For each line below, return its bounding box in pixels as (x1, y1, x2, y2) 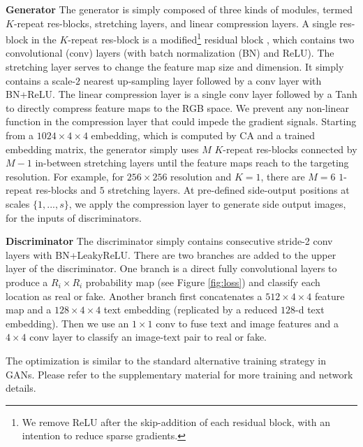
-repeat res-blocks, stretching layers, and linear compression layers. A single (13, 15, 336, 30)
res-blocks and (36, 183, 97, 197)
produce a (6, 274, 48, 289)
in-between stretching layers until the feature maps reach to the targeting (35, 155, 349, 170)
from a (6, 128, 34, 142)
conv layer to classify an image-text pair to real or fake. (29, 329, 267, 344)
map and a (6, 302, 52, 317)
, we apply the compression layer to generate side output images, (68, 196, 346, 211)
